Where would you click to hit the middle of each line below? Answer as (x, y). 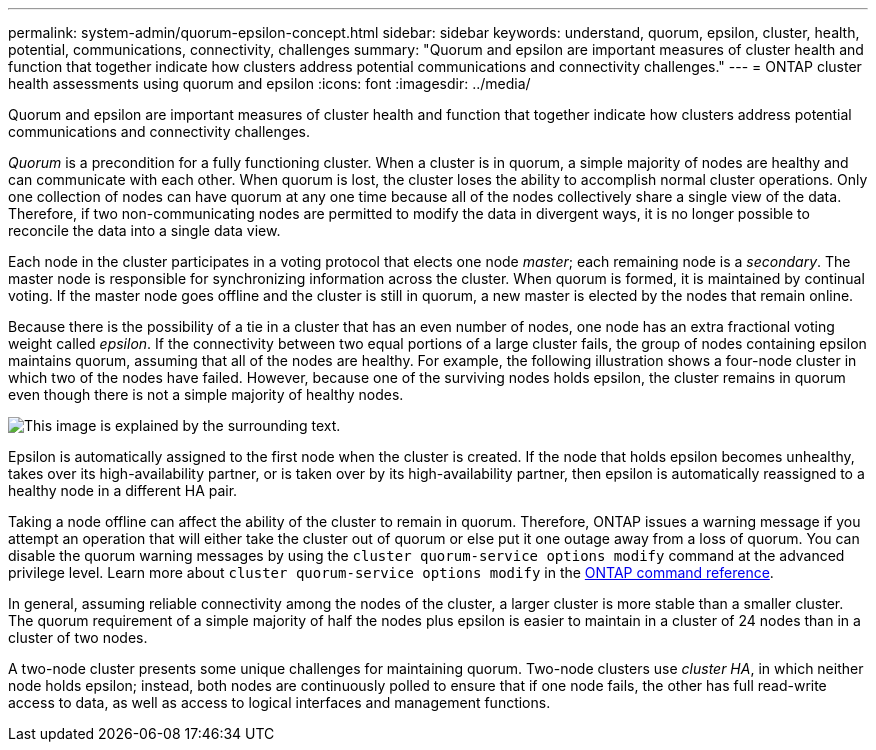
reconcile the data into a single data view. (144, 230)
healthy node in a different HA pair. (123, 490)
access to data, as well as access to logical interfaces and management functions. (279, 702)
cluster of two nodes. (78, 637)
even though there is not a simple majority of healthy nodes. (206, 394)
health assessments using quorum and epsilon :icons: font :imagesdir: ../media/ (269, 83)
